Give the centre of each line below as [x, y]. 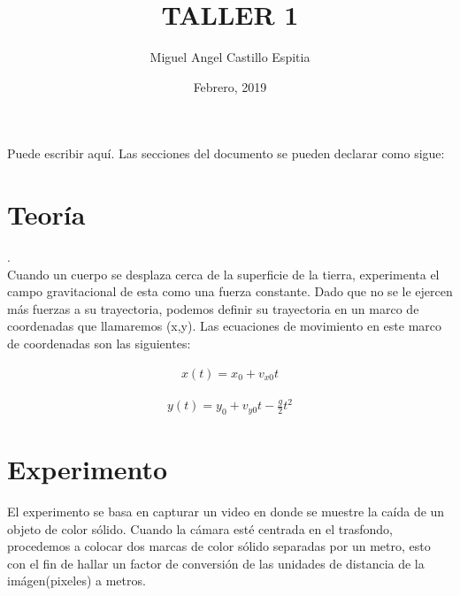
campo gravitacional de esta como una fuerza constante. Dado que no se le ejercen [230, 291]
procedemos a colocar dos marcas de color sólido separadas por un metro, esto [219, 546]
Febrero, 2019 [230, 86]
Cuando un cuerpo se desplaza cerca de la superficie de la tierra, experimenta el [223, 274]
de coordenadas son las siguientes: [99, 343]
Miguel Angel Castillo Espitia [230, 57]
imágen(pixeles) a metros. [77, 581]
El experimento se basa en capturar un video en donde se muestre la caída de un [226, 512]
